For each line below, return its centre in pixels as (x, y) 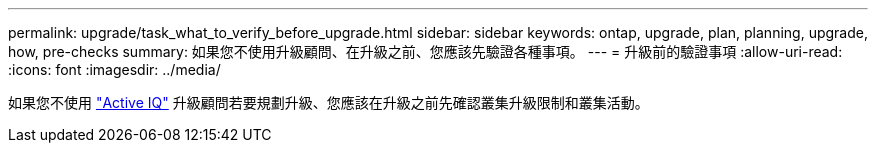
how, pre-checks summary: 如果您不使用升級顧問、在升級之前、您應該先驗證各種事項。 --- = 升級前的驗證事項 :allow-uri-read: (425, 51)
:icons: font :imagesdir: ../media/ (114, 69)
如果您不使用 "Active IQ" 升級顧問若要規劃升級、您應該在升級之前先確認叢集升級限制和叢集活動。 (328, 102)
